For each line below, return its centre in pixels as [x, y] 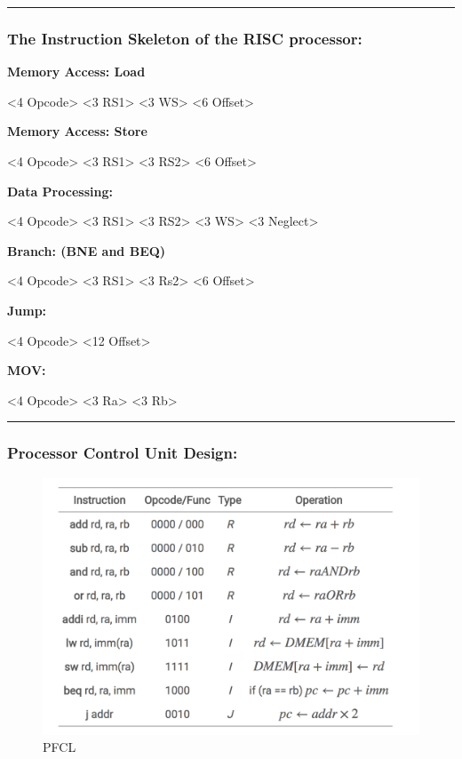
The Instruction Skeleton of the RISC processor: [185, 38]
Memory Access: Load [76, 72]
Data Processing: [60, 191]
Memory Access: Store [77, 131]
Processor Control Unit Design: [123, 453]
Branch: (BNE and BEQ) [87, 250]
